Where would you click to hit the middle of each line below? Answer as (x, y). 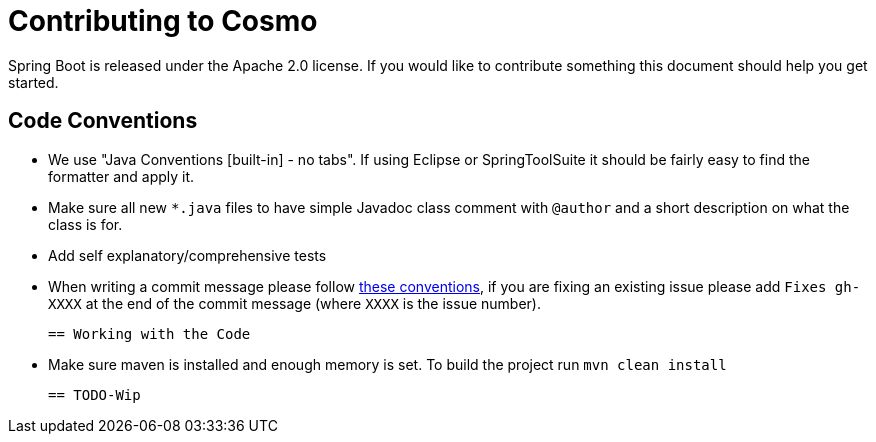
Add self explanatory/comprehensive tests (187, 255)
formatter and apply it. (121, 176)
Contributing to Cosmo (163, 21)
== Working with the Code (149, 333)
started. (33, 82)
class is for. (85, 224)
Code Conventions (103, 121)
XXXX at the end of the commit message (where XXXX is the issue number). (294, 303)
